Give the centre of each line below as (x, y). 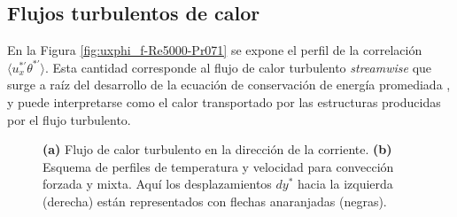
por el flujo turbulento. (69, 119)
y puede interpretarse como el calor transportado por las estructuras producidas (224, 101)
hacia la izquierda (345, 184)
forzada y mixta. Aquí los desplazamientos (157, 184)
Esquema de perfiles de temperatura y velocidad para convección (218, 166)
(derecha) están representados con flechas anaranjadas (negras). (215, 201)
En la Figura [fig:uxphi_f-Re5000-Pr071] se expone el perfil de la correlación (215, 50)
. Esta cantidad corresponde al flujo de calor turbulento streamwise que (238, 67)
